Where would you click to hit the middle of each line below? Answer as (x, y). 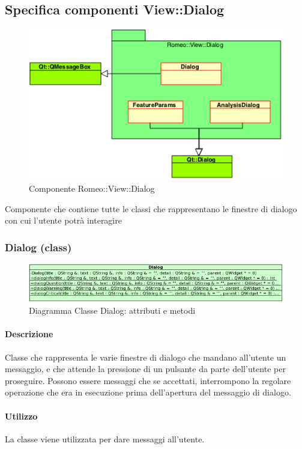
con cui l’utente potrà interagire (63, 220)
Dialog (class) (38, 247)
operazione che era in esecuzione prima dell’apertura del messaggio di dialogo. (148, 392)
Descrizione (29, 334)
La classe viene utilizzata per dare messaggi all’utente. (105, 438)
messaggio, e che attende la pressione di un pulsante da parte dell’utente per (145, 369)
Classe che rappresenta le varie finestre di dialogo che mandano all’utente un (146, 357)
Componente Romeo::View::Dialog (92, 188)
